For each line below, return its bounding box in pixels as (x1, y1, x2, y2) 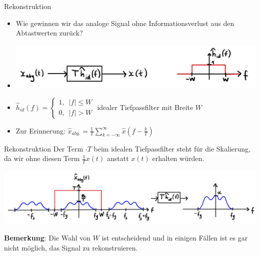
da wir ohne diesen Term (4, 153, 80, 163)
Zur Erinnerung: (15, 125, 65, 135)
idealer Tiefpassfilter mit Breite (97, 101, 193, 112)
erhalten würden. (152, 153, 204, 163)
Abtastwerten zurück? (15, 27, 83, 38)
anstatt (107, 153, 129, 163)
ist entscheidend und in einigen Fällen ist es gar (101, 232, 248, 242)
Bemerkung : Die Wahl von (4, 232, 91, 242)
